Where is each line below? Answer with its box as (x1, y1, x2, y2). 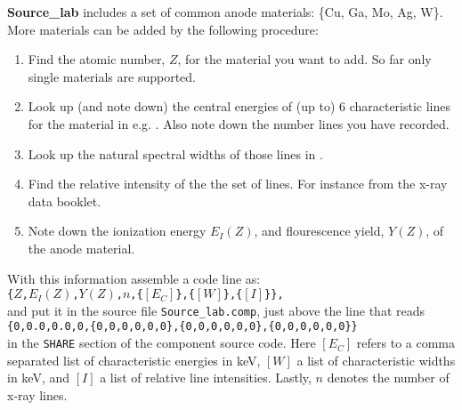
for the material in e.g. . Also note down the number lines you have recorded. (28, 114, 450, 133)
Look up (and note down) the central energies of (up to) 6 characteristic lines (28, 97, 451, 116)
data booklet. (28, 191, 101, 210)
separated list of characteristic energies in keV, (7, 350, 261, 369)
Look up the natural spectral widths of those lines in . (28, 144, 323, 163)
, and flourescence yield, (254, 221, 385, 240)
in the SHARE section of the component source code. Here (7, 334, 316, 352)
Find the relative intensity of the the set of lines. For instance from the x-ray (28, 174, 448, 193)
